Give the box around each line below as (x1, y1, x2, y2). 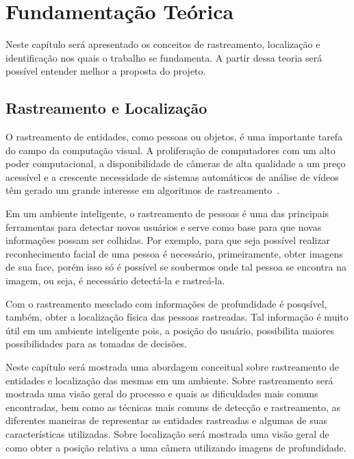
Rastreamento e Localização (5, 97, 207, 119)
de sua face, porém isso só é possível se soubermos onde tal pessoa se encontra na (5, 260, 346, 274)
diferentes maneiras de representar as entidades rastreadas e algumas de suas (5, 413, 327, 427)
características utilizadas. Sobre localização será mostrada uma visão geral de (5, 426, 329, 441)
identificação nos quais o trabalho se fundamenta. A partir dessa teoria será (5, 50, 323, 64)
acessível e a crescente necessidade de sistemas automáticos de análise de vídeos (5, 169, 339, 184)
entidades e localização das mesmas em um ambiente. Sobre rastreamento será (5, 373, 333, 387)
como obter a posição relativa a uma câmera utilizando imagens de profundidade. (5, 440, 346, 454)
